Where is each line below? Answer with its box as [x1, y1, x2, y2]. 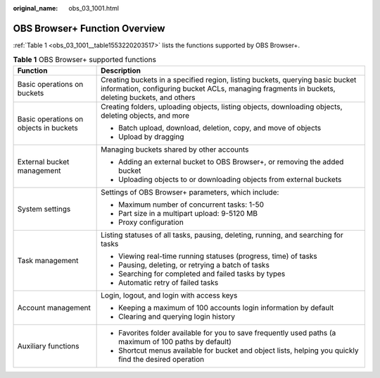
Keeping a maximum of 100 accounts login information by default [118, 303, 334, 312]
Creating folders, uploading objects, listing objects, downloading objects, [101, 102, 343, 111]
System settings [17, 204, 71, 214]
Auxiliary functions [17, 341, 80, 350]
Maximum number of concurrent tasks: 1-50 [118, 200, 264, 209]
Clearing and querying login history [118, 311, 236, 321]
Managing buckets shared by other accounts [101, 145, 249, 154]
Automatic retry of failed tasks [118, 277, 219, 287]
